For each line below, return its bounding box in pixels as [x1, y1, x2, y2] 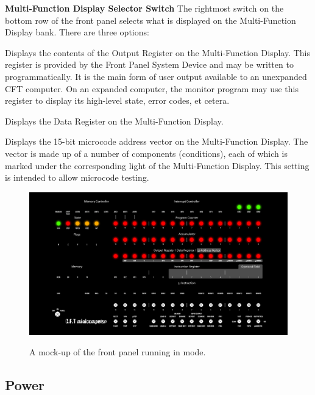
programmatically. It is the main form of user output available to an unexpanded [5, 70, 307, 82]
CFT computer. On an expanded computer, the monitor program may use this [5, 82, 299, 95]
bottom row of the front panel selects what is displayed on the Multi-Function [5, 13, 296, 26]
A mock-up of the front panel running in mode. [29, 346, 206, 358]
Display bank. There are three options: [5, 26, 149, 38]
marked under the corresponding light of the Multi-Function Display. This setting [5, 159, 310, 172]
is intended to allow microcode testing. [5, 171, 149, 184]
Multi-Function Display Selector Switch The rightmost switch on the [5, 2, 284, 14]
